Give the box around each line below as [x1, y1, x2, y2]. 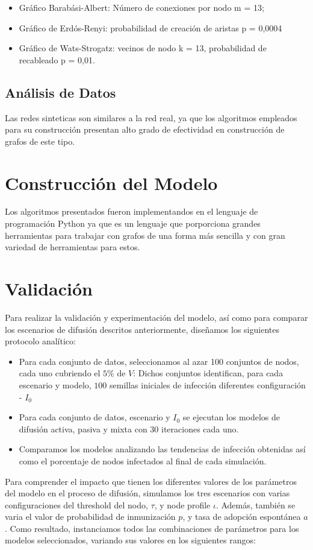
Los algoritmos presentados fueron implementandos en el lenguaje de [5, 205, 258, 218]
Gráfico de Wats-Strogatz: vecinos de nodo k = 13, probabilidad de [19, 42, 267, 54]
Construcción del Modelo [5, 170, 218, 195]
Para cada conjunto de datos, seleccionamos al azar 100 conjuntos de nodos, [19, 355, 299, 367]
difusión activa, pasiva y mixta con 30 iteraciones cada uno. [19, 422, 239, 435]
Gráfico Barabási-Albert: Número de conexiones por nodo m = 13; [19, 1, 264, 13]
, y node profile [154, 498, 211, 511]
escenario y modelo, [19, 378, 91, 391]
